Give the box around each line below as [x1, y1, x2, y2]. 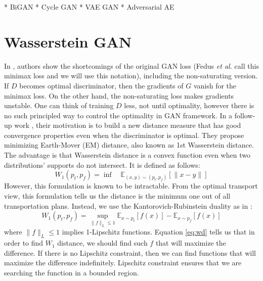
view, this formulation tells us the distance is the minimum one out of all [4, 191, 231, 201]
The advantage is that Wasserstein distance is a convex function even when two [4, 150, 250, 160]
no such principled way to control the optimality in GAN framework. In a [4, 110, 233, 120]
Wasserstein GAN [4, 31, 132, 52]
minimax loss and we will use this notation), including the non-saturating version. [4, 70, 258, 81]
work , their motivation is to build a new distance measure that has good [14, 120, 241, 130]
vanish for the [193, 80, 237, 90]
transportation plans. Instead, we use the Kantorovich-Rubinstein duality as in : [4, 200, 252, 211]
